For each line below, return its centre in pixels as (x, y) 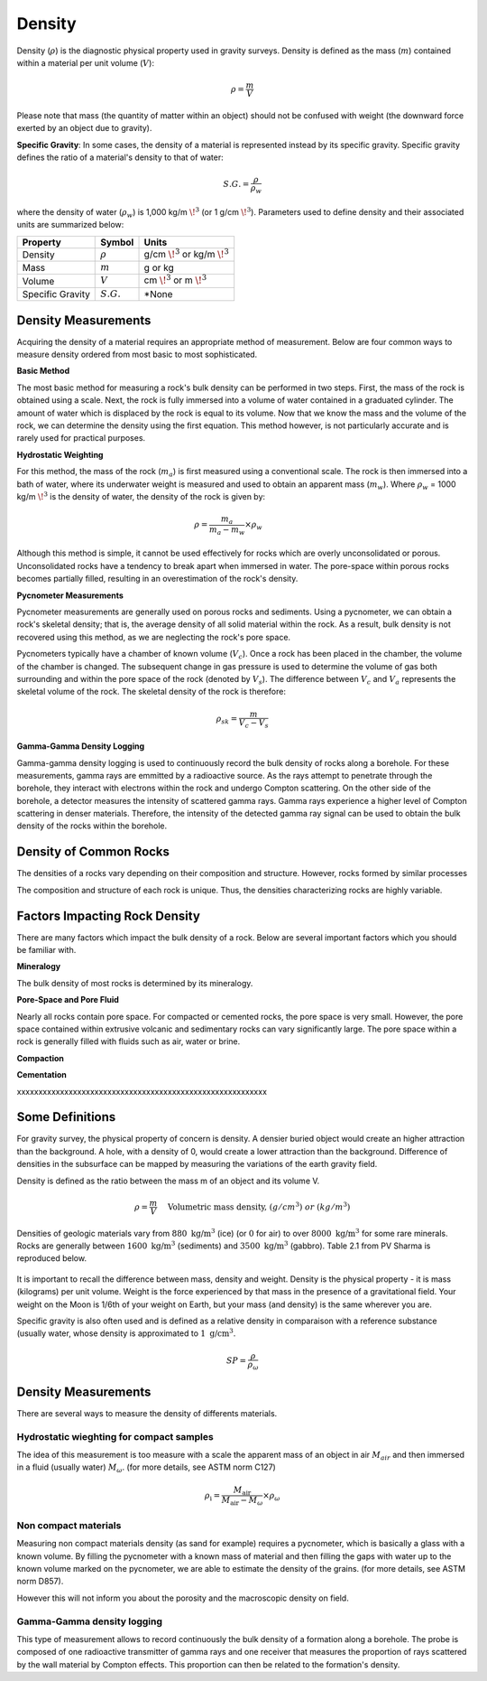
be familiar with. (46, 950)
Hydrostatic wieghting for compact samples (115, 1436)
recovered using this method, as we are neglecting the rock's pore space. (154, 637)
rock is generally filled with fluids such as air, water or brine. (129, 1041)
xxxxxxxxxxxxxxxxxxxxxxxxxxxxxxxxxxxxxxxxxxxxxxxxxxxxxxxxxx (142, 1091)
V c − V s (254, 724)
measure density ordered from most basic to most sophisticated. (137, 355)
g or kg (159, 268)
